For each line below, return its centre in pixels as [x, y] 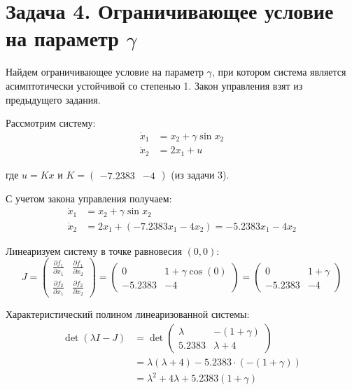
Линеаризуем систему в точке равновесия [94, 250]
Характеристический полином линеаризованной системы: [128, 314]
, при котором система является [279, 72]
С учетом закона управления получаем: [89, 198]
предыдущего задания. [53, 99]
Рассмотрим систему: [51, 123]
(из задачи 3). [200, 174]
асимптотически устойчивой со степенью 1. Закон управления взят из [154, 85]
